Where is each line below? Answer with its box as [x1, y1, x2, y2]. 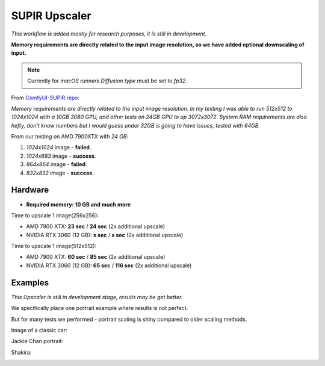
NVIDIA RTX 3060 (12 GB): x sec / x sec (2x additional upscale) [26, 231, 184, 238]
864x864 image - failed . [26, 161, 87, 168]
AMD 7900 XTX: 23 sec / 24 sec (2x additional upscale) [26, 223, 166, 230]
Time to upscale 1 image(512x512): [11, 243, 97, 250]
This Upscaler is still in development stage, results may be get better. [11, 293, 183, 300]
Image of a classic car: [11, 326, 67, 333]
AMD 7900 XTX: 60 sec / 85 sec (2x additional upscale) [26, 253, 166, 261]
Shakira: [11, 349, 32, 356]
